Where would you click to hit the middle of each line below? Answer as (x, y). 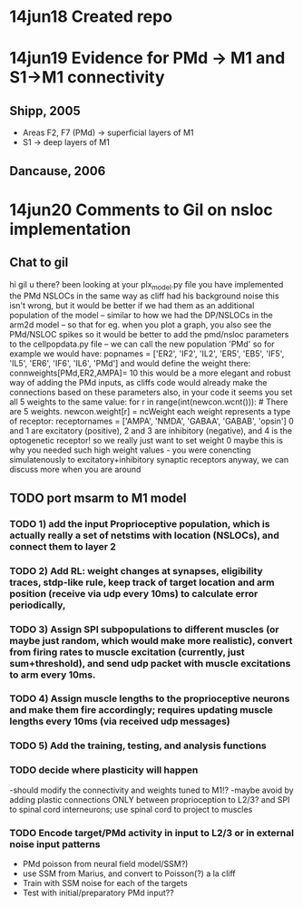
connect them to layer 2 (63, 546)
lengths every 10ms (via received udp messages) (120, 721)
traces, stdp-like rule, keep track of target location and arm (142, 582)
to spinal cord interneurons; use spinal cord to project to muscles (131, 809)
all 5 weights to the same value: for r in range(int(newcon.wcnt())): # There (149, 402)
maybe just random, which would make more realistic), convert (151, 640)
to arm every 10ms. (53, 675)
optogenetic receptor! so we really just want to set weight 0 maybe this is (147, 441)
